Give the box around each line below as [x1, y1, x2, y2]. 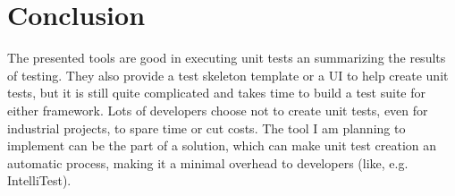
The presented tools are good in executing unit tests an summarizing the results [7, 48, 446, 67]
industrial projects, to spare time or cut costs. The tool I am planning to [7, 118, 406, 137]
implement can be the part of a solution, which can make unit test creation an [7, 136, 437, 155]
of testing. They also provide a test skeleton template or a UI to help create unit [7, 65, 449, 84]
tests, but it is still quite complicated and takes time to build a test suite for [7, 83, 426, 102]
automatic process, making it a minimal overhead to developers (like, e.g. [7, 153, 409, 172]
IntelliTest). [7, 171, 72, 190]
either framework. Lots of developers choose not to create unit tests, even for [7, 100, 428, 119]
